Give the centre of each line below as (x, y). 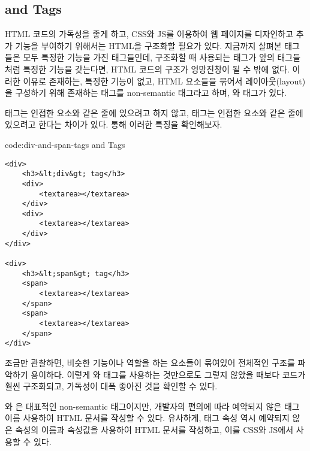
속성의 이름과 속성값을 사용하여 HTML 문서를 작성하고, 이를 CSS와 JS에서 (154, 429)
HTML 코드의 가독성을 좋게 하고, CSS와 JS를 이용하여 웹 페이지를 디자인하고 (149, 34)
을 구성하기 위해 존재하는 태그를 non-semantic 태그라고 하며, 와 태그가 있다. (146, 93)
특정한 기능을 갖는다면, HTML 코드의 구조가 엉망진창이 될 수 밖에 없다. (156, 69)
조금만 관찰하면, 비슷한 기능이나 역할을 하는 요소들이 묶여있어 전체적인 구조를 (150, 363)
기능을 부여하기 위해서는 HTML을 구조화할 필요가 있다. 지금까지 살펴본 (148, 45)
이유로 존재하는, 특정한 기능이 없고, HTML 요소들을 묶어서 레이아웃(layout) (164, 81)
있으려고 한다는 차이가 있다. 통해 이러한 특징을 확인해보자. (114, 124)
